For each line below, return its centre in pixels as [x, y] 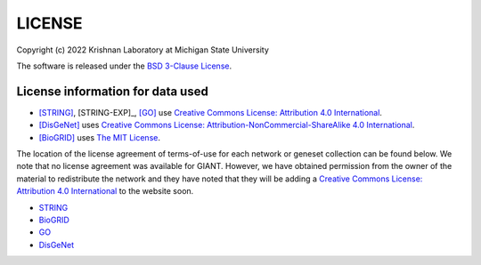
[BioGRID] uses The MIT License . [99, 137]
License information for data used [112, 91]
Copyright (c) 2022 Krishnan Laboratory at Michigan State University [143, 50]
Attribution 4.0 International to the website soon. [105, 191]
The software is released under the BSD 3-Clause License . [124, 66]
